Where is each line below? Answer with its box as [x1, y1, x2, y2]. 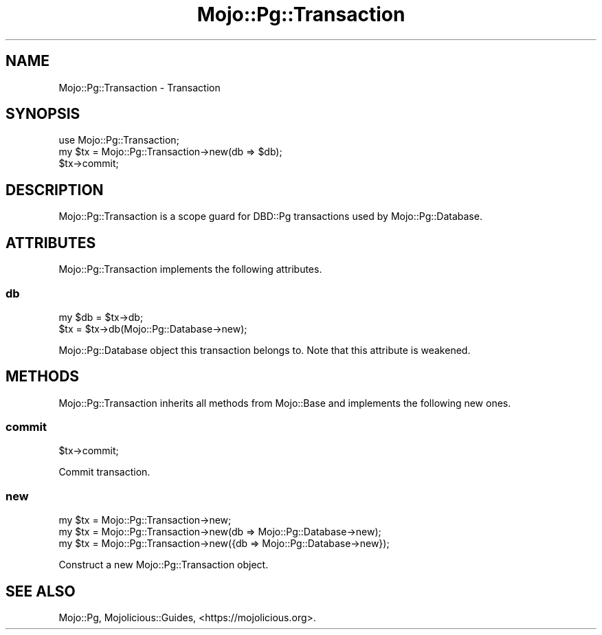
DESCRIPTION [5, 181, 104, 199]
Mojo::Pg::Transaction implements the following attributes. [58, 263, 322, 276]
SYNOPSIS [5, 105, 80, 123]
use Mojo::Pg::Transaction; [58, 134, 179, 146]
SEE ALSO [5, 582, 76, 600]
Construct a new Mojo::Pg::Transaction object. [58, 559, 269, 571]
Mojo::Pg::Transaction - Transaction [58, 81, 221, 93]
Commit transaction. [58, 466, 150, 478]
